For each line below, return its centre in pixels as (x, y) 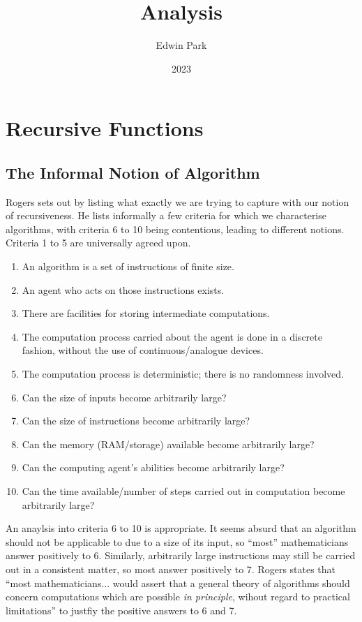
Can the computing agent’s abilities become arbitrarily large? (153, 467)
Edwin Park (181, 45)
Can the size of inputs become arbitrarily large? (124, 397)
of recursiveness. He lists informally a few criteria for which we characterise (166, 215)
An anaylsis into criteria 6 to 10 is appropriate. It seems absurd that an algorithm (181, 528)
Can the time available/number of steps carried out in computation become (183, 491)
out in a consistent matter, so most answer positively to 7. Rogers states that (171, 569)
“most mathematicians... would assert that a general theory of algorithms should (178, 583)
